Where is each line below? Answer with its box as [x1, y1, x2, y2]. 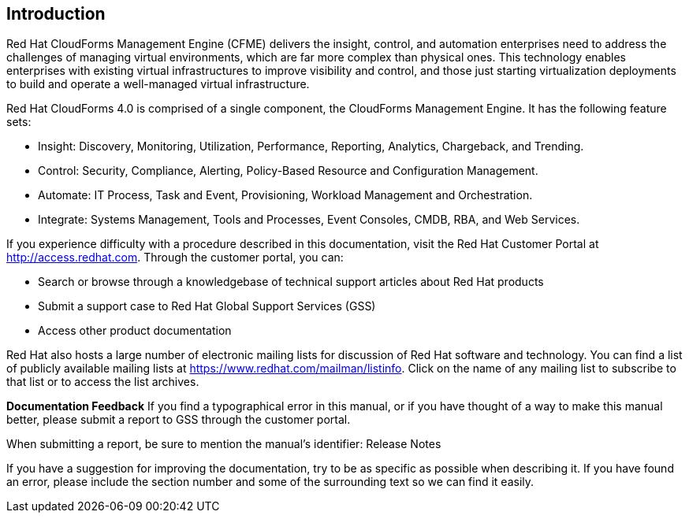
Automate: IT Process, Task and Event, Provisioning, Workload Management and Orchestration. [38, 188, 533, 202]
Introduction [6, 4, 106, 24]
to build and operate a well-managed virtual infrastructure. [6, 77, 310, 91]
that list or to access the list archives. [6, 375, 199, 389]
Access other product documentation [38, 324, 232, 338]
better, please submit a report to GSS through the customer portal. [6, 413, 351, 427]
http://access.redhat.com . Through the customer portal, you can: [6, 250, 344, 265]
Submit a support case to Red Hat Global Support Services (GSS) [38, 299, 376, 313]
